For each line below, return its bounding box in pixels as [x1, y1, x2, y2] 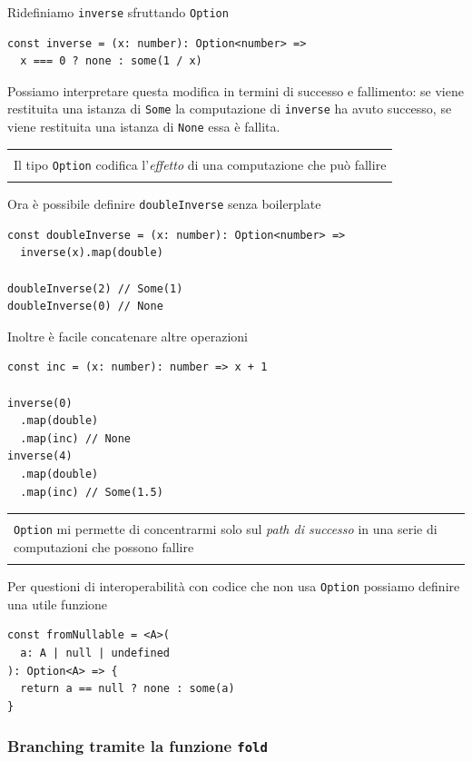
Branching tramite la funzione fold [7, 735, 268, 757]
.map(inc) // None [20, 431, 132, 445]
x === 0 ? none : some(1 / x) [20, 54, 202, 68]
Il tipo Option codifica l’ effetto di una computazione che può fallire [14, 154, 387, 173]
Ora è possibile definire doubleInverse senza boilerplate [7, 194, 321, 213]
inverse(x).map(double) [20, 246, 163, 260]
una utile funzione [7, 594, 108, 613]
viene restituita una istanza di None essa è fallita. [7, 117, 280, 136]
